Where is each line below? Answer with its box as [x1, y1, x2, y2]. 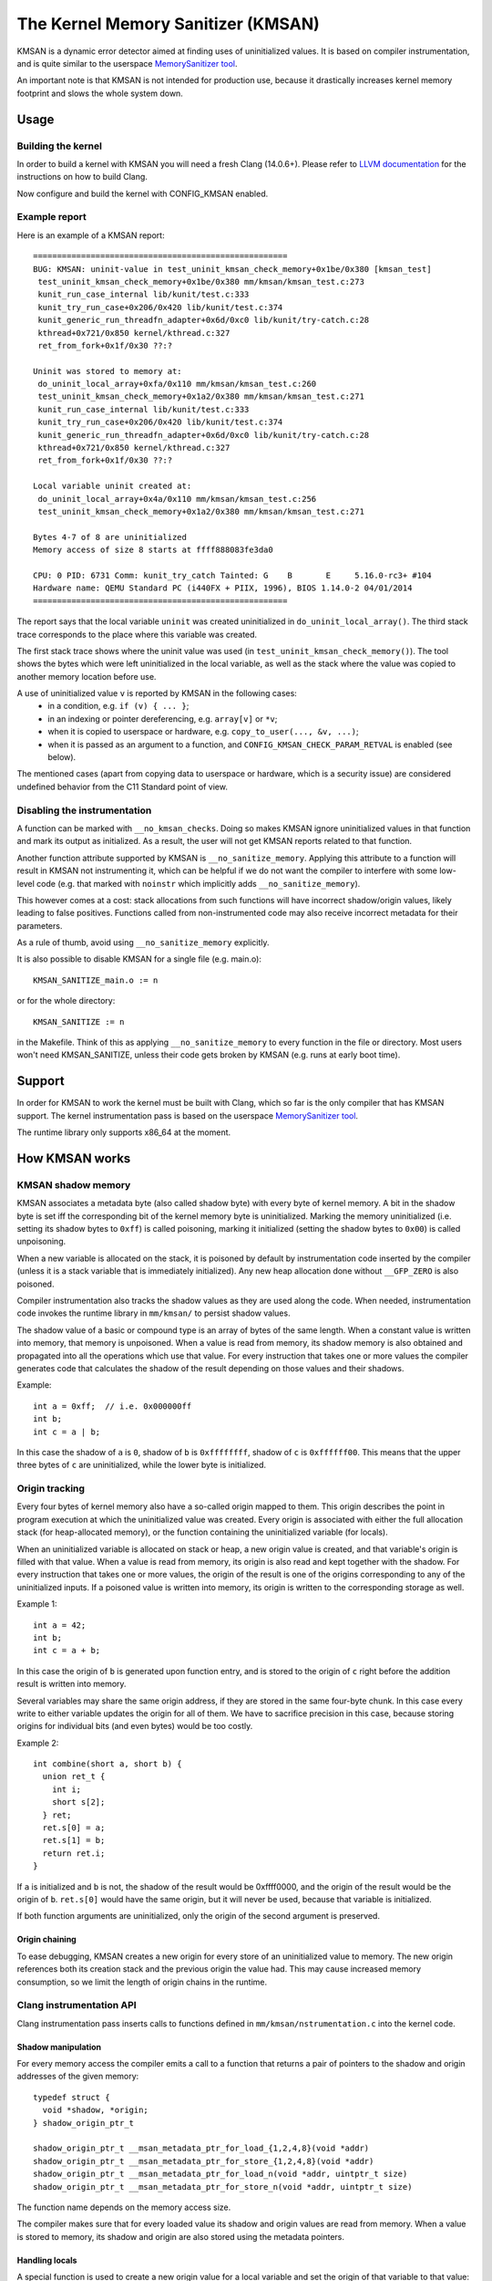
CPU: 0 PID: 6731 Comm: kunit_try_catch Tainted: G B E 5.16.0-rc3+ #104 [33, 570, 432, 580]
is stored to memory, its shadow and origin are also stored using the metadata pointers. [16, 2231, 345, 2242]
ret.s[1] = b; [42, 1835, 106, 1846]
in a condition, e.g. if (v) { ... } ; [47, 701, 190, 712]
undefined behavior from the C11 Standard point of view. [16, 781, 228, 792]
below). [47, 752, 77, 763]
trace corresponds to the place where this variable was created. [16, 629, 258, 640]
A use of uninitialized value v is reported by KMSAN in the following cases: [16, 688, 298, 699]
